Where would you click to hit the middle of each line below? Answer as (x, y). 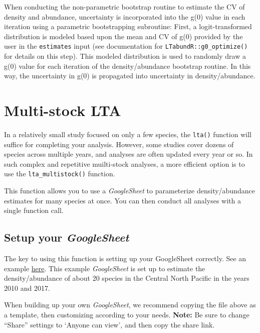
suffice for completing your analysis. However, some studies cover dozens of (119, 144)
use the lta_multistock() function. (60, 174)
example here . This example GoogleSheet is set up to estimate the (105, 268)
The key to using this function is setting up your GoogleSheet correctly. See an (125, 258)
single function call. (34, 210)
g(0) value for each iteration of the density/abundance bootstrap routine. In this (127, 66)
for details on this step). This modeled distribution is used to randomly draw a (125, 56)
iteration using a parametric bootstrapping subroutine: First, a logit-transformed (128, 26)
